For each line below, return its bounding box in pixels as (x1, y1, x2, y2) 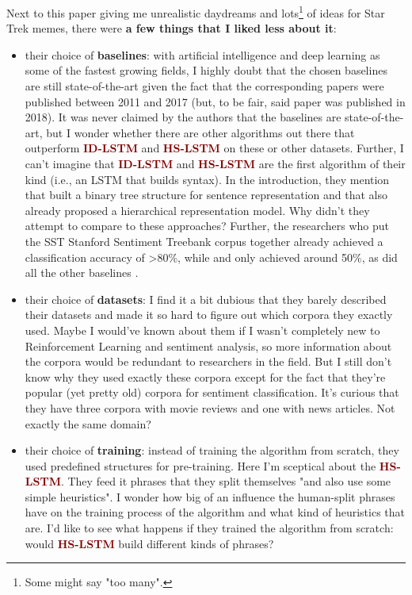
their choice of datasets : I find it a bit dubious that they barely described (25, 290, 387, 307)
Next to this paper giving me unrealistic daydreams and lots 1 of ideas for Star (6, 2, 385, 21)
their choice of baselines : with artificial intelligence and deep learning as (25, 46, 380, 63)
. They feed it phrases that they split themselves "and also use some (60, 473, 391, 489)
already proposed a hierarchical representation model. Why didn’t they (25, 202, 370, 218)
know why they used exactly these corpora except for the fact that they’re (25, 368, 386, 385)
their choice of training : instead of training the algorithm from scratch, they (25, 442, 399, 459)
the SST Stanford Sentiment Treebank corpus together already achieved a (25, 232, 383, 249)
